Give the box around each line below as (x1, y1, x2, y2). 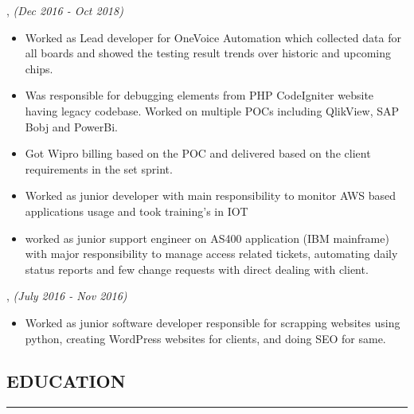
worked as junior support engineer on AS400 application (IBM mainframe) (25, 229, 389, 246)
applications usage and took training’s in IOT (25, 202, 248, 219)
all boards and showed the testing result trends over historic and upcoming (25, 45, 391, 61)
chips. (25, 60, 53, 76)
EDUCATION (6, 369, 126, 393)
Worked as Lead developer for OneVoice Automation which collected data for (25, 29, 401, 45)
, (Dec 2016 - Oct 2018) (6, 2, 123, 18)
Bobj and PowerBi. (25, 118, 118, 135)
